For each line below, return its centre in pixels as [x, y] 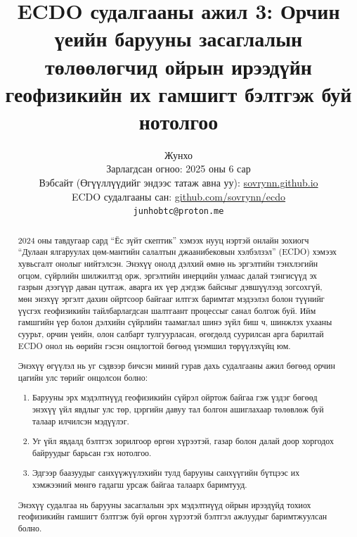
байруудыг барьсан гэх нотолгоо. [92, 452]
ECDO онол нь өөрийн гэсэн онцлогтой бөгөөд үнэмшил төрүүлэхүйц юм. [154, 345]
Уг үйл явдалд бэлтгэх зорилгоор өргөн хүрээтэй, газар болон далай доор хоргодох [183, 441]
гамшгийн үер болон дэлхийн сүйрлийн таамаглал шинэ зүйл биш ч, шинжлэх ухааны [175, 322]
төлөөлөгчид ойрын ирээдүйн [178, 66]
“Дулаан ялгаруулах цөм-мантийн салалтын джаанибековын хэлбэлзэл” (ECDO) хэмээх [177, 252]
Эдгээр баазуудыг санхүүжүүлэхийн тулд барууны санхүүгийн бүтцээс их [166, 473]
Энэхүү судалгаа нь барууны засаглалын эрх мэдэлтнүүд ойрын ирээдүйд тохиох [164, 504]
